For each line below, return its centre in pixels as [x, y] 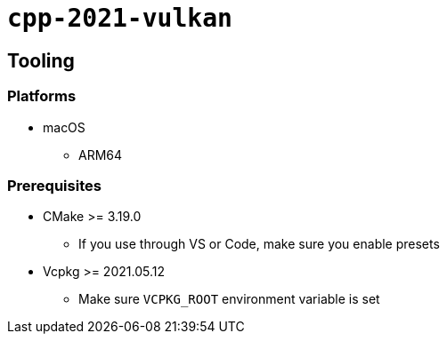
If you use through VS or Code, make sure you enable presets [259, 244]
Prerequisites [54, 185]
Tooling [41, 60]
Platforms [42, 96]
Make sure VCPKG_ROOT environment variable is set [229, 299]
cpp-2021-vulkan [120, 18]
